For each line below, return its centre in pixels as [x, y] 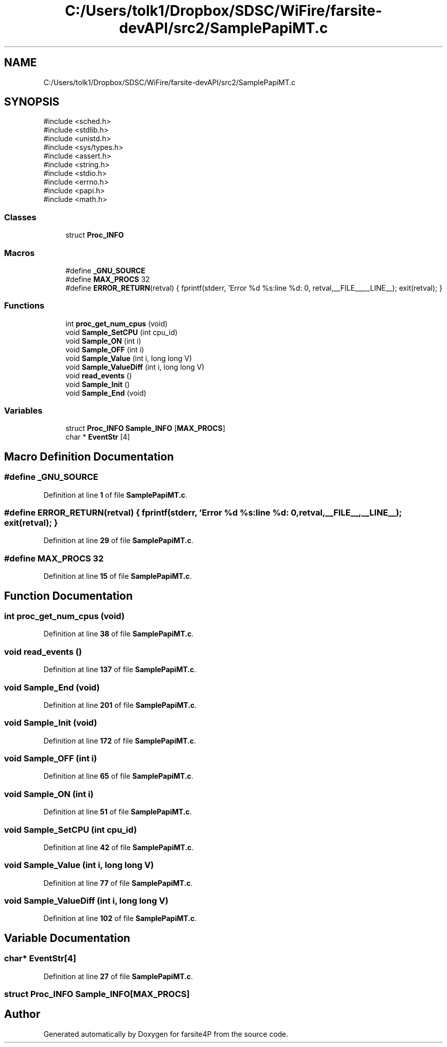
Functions [24, 306]
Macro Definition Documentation [89, 456]
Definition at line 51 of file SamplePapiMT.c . [118, 812]
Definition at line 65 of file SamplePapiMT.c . [118, 776]
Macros [19, 253]
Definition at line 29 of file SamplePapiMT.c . [118, 541]
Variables [23, 411]
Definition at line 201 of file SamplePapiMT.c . [120, 705]
